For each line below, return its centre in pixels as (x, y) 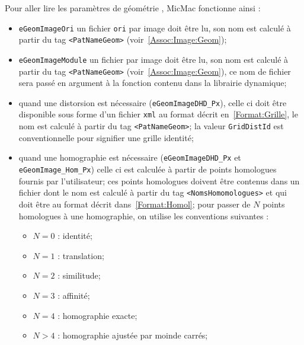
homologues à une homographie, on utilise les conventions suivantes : (144, 215)
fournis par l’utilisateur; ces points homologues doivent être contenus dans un (159, 181)
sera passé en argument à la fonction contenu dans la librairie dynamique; (153, 83)
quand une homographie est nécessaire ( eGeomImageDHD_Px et (130, 157)
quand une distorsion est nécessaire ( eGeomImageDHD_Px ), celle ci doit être (153, 102)
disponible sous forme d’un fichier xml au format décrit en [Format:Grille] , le (158, 114)
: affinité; (74, 295)
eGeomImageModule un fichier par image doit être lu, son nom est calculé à (153, 59)
